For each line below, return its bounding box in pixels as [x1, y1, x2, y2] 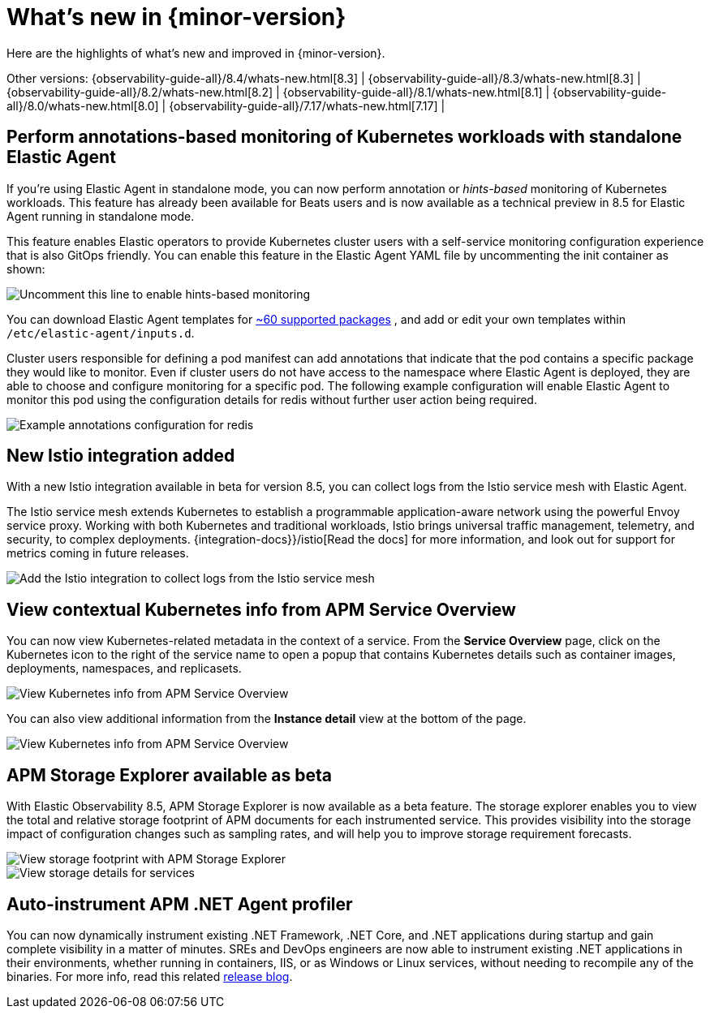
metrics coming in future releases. [6, 546, 189, 561]
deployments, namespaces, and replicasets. [6, 661, 242, 676]
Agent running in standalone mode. [6, 209, 195, 223]
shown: [6, 261, 45, 276]
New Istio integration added [6, 445, 235, 467]
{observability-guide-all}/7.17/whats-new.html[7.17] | [169, 98, 445, 113]
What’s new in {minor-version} [6, 3, 346, 31]
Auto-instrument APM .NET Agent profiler [6, 893, 353, 914]
